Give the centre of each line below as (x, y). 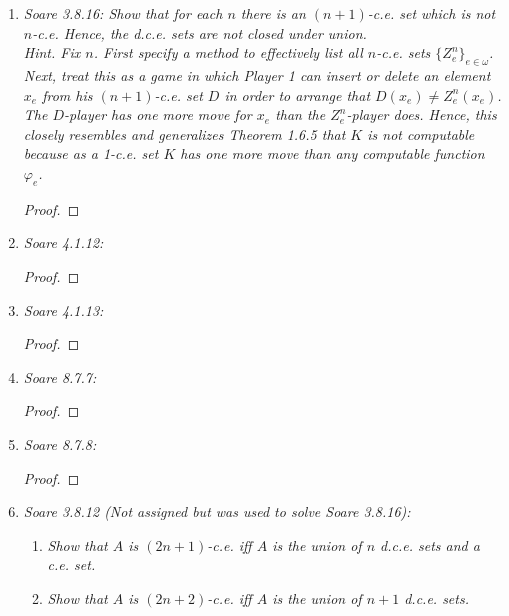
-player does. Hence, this (421, 114)
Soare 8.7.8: (60, 443)
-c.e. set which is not (431, 13)
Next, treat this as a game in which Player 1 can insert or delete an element (257, 74)
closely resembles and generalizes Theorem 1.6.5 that (184, 133)
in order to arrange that (297, 94)
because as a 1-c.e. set (91, 153)
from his (67, 94)
